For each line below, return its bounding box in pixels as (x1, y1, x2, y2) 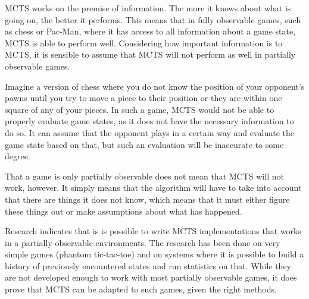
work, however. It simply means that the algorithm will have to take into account (5, 181, 302, 194)
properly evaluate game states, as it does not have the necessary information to (5, 115, 294, 127)
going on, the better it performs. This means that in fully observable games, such (5, 13, 301, 26)
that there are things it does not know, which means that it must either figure (5, 193, 290, 205)
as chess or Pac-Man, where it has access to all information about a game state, (5, 25, 296, 37)
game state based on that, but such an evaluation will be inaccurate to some (5, 138, 284, 150)
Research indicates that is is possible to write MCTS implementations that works (5, 225, 301, 237)
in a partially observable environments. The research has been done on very (5, 236, 280, 248)
